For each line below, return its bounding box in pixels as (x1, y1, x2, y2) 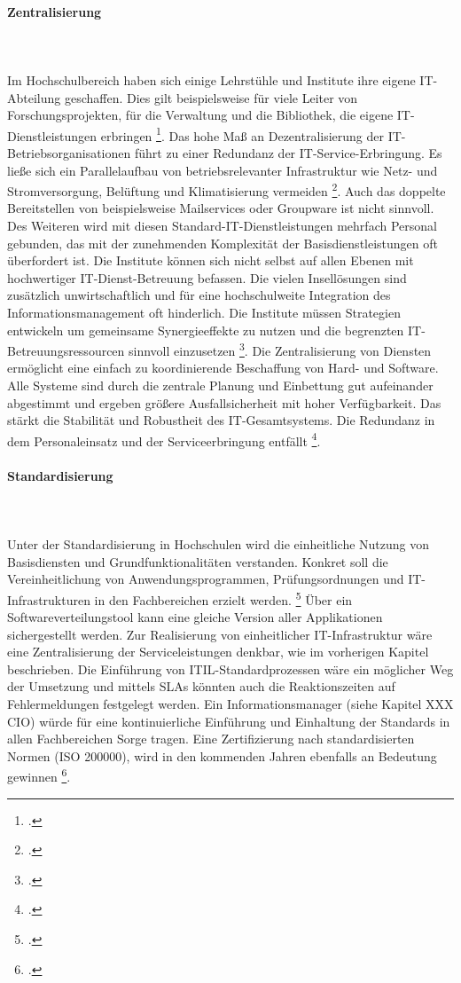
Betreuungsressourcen (7, 341, 125, 359)
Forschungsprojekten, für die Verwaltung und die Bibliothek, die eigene (7, 106, 394, 124)
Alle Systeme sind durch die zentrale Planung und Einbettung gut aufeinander (7, 376, 434, 395)
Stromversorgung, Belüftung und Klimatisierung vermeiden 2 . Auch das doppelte (7, 179, 446, 200)
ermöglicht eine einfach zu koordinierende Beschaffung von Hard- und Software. (7, 358, 439, 377)
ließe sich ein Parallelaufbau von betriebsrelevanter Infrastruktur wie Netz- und (7, 161, 438, 179)
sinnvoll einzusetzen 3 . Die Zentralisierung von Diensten (129, 339, 432, 359)
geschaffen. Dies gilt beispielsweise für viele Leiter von (64, 88, 358, 106)
